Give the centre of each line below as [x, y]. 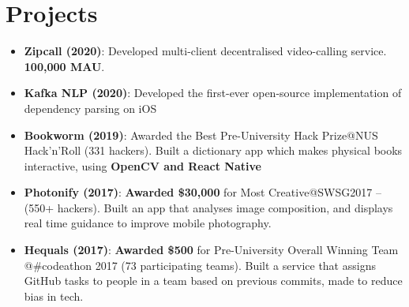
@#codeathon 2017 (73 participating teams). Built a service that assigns [200, 265]
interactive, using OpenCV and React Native [143, 165]
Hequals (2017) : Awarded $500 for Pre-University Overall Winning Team [211, 250]
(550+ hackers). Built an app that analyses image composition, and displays [208, 207]
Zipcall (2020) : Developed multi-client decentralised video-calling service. [205, 51]
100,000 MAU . [64, 66]
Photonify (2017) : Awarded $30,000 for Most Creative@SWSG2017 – [203, 192]
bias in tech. [54, 296]
